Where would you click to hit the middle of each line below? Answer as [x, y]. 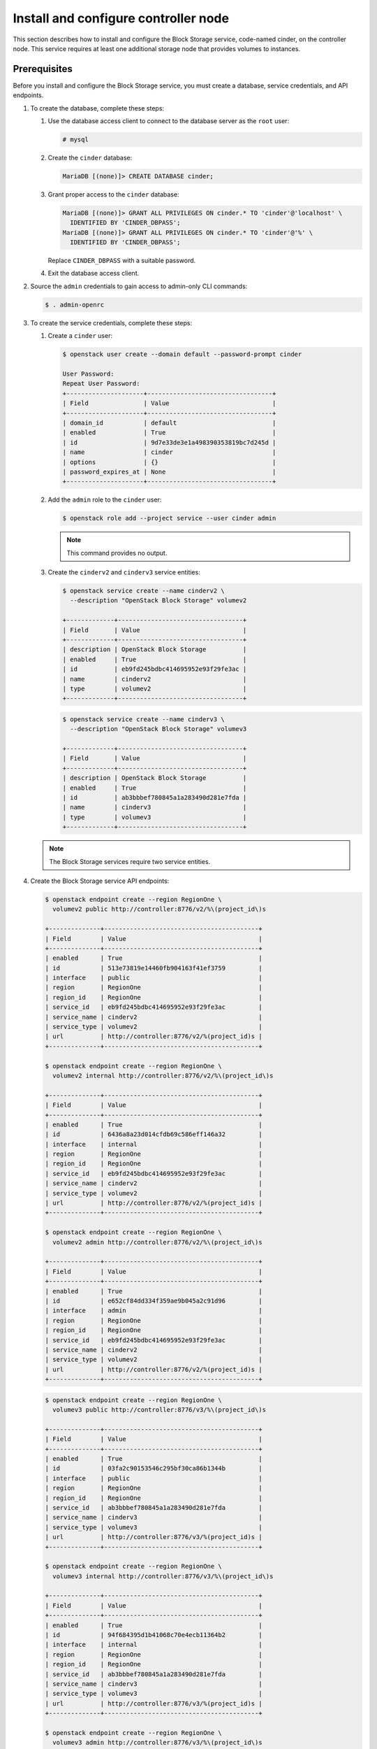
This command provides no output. [117, 553]
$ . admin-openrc [75, 305]
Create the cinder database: [90, 157]
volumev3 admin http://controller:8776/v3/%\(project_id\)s [157, 1743]
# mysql [75, 140]
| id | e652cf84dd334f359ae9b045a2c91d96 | [154, 1301]
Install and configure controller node [121, 18]
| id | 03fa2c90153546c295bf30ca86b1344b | [154, 1468]
